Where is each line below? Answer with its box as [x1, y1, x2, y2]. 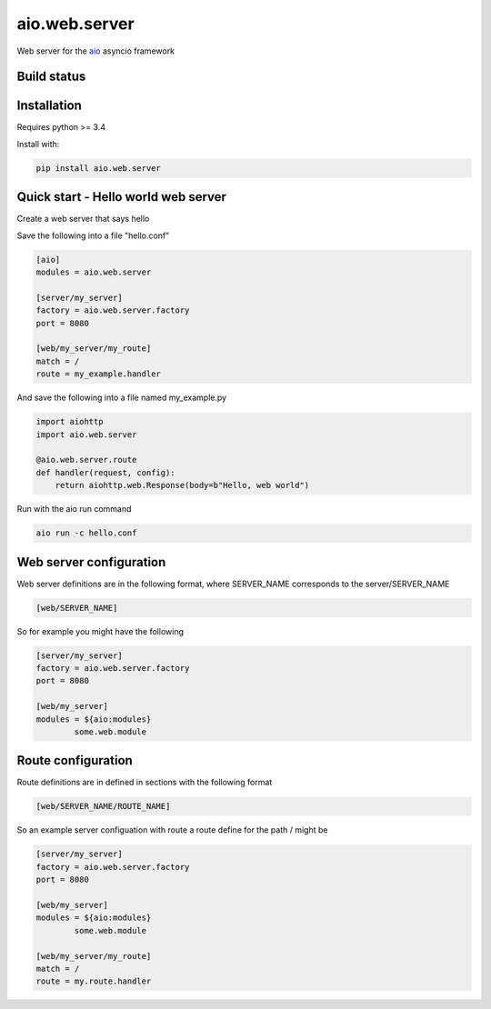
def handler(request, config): [35, 467, 176, 477]
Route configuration [16, 753, 134, 768]
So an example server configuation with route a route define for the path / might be [16, 824, 328, 835]
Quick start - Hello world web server [16, 189, 227, 205]
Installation [16, 98, 82, 114]
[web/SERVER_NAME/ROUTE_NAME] [35, 801, 171, 812]
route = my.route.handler [35, 976, 152, 986]
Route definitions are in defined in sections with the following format [16, 777, 273, 788]
